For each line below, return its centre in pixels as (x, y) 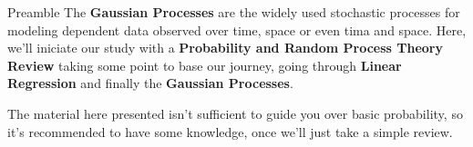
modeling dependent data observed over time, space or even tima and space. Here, (237, 29)
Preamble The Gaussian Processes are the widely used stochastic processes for (234, 12)
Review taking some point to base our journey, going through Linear (205, 65)
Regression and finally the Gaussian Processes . (150, 83)
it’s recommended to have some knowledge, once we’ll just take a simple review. (230, 131)
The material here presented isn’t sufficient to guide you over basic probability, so (235, 113)
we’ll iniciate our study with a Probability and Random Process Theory (225, 48)
